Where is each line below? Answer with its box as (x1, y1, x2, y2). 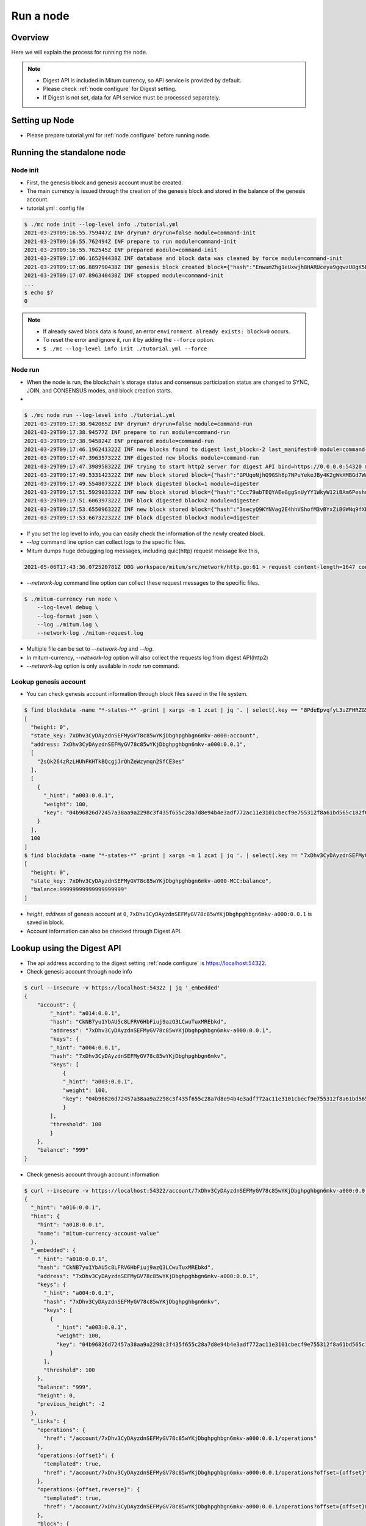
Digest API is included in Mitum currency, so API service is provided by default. (43, 76, 242, 84)
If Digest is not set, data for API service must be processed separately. (43, 93, 221, 101)
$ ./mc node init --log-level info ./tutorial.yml (24, 220, 179, 228)
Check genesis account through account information (26, 1171, 159, 1178)
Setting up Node (11, 115, 74, 126)
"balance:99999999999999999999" (30, 886, 127, 893)
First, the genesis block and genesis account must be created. (26, 179, 183, 186)
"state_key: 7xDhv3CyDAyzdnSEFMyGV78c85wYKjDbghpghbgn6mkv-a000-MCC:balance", (30, 878, 272, 884)
